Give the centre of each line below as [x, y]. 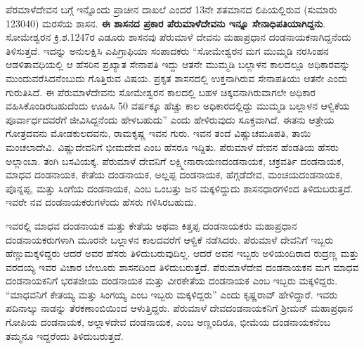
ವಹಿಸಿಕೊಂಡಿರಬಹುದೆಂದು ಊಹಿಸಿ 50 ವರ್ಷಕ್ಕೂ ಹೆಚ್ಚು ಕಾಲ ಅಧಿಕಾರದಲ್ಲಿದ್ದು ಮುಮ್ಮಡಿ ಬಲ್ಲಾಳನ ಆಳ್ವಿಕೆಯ [178, 106]
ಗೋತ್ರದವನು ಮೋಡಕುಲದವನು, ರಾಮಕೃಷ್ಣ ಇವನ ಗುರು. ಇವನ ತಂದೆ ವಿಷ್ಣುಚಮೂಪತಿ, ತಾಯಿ [158, 133]
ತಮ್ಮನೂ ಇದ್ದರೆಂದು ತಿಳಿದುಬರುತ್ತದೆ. [65, 335]
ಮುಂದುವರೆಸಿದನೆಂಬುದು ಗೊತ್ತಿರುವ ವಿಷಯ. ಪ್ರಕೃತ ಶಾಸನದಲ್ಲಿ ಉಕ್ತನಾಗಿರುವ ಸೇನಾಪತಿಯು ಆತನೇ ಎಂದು [177, 78]
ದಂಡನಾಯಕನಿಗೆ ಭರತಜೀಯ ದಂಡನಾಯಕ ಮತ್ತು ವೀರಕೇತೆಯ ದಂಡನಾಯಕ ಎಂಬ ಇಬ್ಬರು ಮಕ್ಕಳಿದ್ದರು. [172, 281]
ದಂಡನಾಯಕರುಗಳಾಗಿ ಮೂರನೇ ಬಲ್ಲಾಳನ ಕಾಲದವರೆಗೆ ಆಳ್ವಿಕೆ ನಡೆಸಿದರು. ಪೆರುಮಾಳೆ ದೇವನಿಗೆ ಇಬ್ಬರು [170, 239]
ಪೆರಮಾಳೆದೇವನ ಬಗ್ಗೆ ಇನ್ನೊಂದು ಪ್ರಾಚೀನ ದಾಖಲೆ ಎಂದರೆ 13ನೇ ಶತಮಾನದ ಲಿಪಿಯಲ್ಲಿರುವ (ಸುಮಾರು [171, 9]
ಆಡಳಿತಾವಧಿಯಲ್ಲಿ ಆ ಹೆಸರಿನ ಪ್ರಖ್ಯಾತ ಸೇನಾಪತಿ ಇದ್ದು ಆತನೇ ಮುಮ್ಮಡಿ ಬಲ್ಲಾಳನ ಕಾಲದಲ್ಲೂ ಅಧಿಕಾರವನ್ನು [178, 64]
